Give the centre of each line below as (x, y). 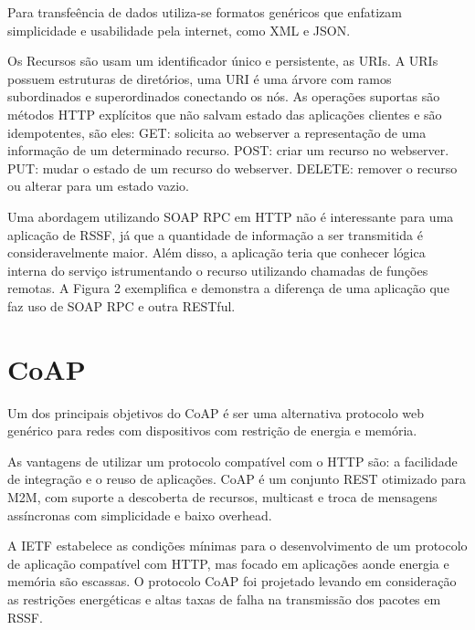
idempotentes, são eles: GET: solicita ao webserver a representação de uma (217, 132)
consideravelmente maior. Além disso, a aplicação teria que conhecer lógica (216, 252)
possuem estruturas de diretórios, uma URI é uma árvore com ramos (200, 78)
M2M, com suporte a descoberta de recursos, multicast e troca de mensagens (222, 497)
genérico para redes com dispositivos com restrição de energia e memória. (212, 430)
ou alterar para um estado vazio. (98, 186)
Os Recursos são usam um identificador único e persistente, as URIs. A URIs (223, 61)
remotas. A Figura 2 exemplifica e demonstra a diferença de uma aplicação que (228, 288)
